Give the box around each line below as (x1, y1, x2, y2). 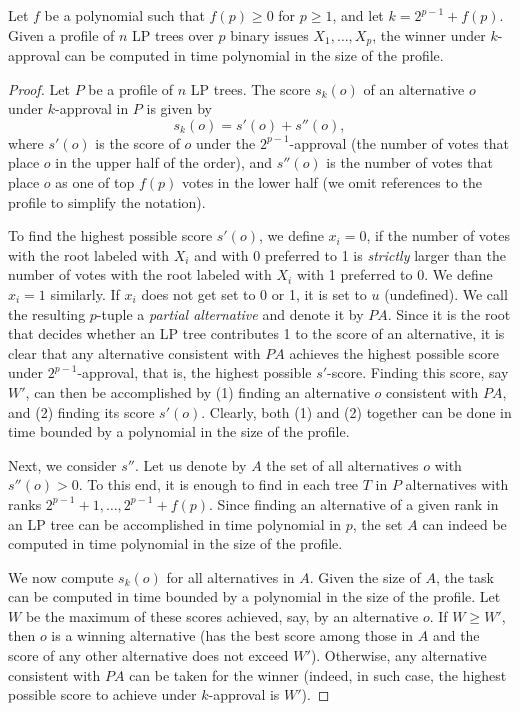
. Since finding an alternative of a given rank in (209, 493, 499, 514)
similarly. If (50, 283, 120, 304)
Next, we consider (8, 454, 117, 475)
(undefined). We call (384, 283, 508, 304)
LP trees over (132, 24, 214, 45)
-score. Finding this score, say (327, 362, 509, 383)
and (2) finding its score (8, 401, 155, 422)
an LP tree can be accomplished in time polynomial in (8, 513, 342, 534)
